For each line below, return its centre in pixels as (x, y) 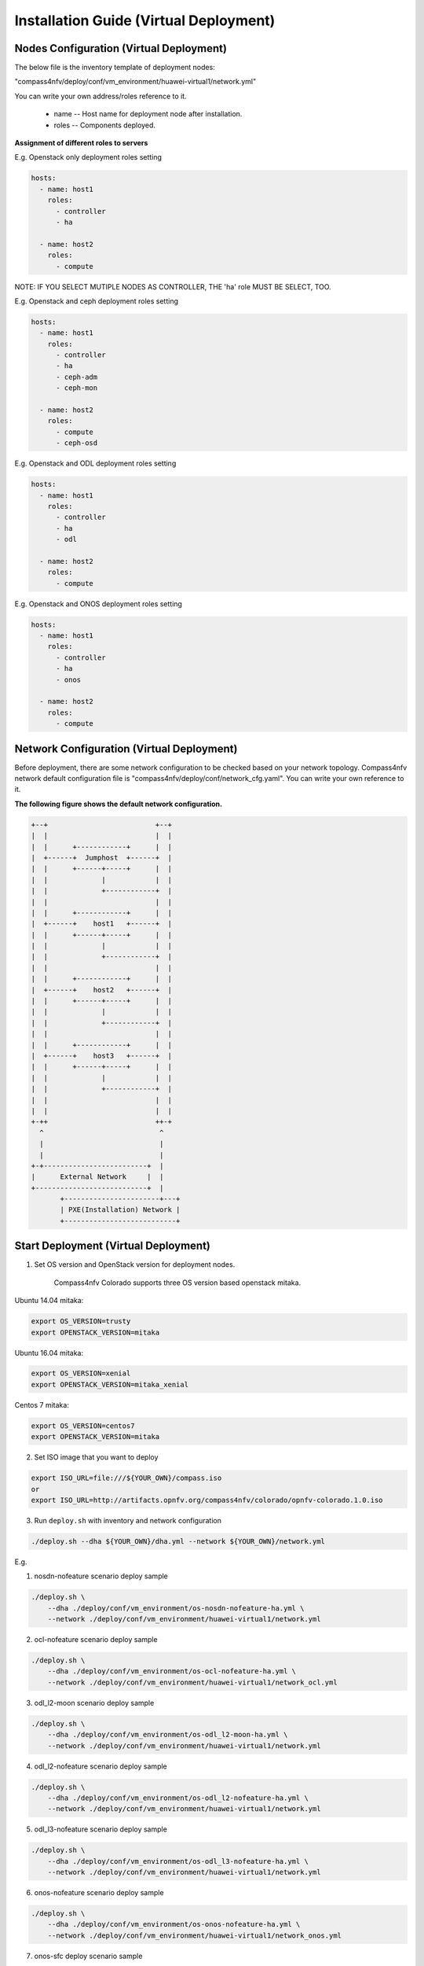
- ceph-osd (77, 443)
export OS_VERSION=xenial (81, 1373)
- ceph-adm (77, 377)
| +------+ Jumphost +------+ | (102, 858)
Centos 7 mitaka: (42, 1405)
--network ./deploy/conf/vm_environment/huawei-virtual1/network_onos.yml (194, 1935)
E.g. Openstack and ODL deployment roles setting (95, 463)
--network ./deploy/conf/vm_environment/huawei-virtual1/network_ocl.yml (192, 1682)
